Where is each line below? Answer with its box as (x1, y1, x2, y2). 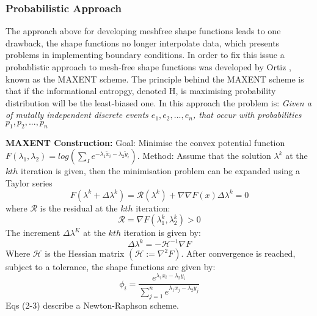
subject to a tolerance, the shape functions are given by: (5, 260, 216, 273)
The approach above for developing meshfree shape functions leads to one (5, 24, 281, 37)
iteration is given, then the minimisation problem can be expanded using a (21, 164, 300, 177)
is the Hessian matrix (45, 247, 125, 260)
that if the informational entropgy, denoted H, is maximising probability (5, 84, 276, 97)
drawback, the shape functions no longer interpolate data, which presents (5, 36, 280, 49)
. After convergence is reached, (181, 247, 296, 260)
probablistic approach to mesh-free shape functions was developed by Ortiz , (5, 61, 292, 73)
